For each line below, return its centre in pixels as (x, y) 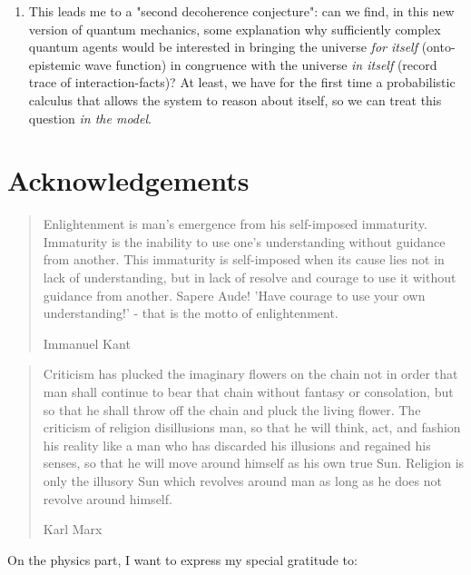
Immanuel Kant (87, 343)
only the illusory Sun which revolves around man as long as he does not (242, 481)
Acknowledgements (128, 180)
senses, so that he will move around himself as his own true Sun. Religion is (254, 463)
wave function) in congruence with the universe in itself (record (261, 64)
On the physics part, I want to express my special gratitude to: (182, 559)
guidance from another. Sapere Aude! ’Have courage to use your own (234, 295)
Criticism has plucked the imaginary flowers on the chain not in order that (250, 374)
